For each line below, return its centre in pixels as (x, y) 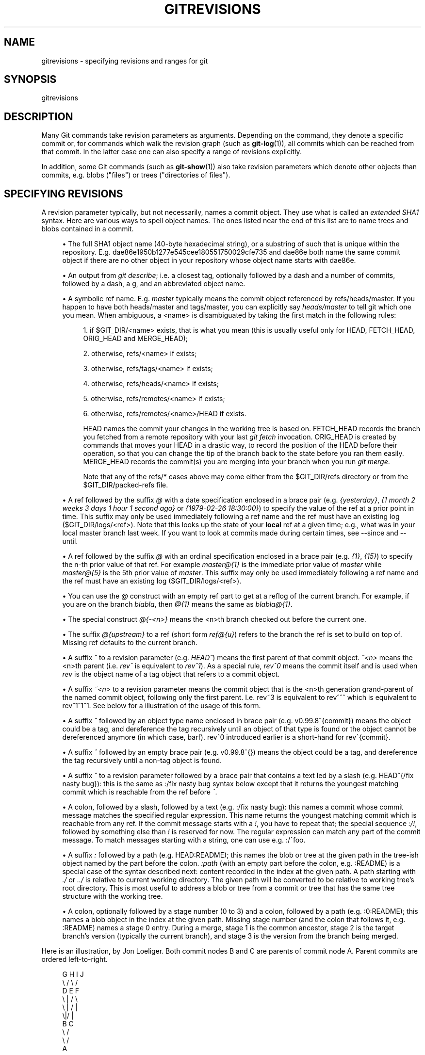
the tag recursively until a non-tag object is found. (142, 761)
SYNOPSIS (30, 80)
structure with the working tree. (113, 896)
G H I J (73, 974)
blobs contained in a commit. (88, 229)
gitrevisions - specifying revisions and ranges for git (125, 61)
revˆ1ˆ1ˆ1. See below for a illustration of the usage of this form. (162, 706)
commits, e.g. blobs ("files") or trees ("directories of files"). (136, 175)
